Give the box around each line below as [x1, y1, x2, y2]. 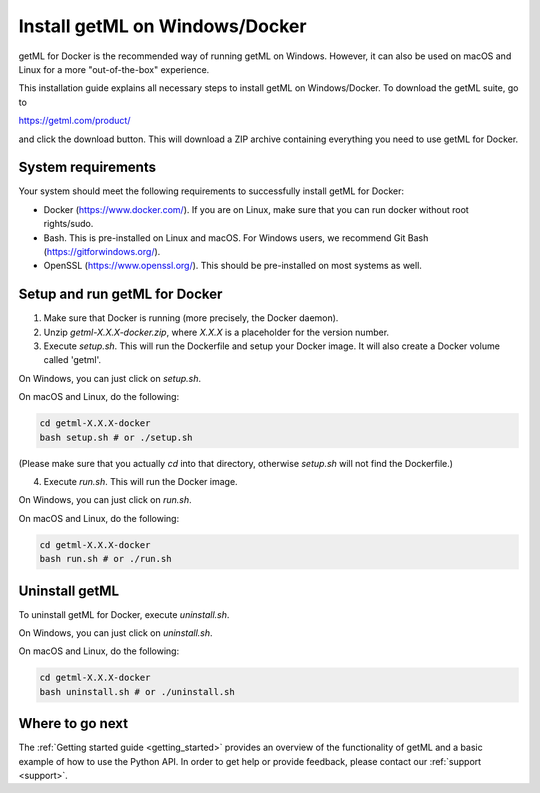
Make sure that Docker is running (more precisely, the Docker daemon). [43, 312, 339, 324]
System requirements [18, 159, 157, 176]
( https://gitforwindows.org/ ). [43, 245, 161, 257]
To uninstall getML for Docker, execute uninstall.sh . [18, 608, 230, 620]
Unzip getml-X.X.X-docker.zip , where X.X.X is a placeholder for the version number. [43, 326, 390, 338]
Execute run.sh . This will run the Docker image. [43, 475, 239, 487]
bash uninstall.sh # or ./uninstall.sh [39, 686, 235, 697]
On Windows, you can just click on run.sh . [18, 494, 192, 506]
